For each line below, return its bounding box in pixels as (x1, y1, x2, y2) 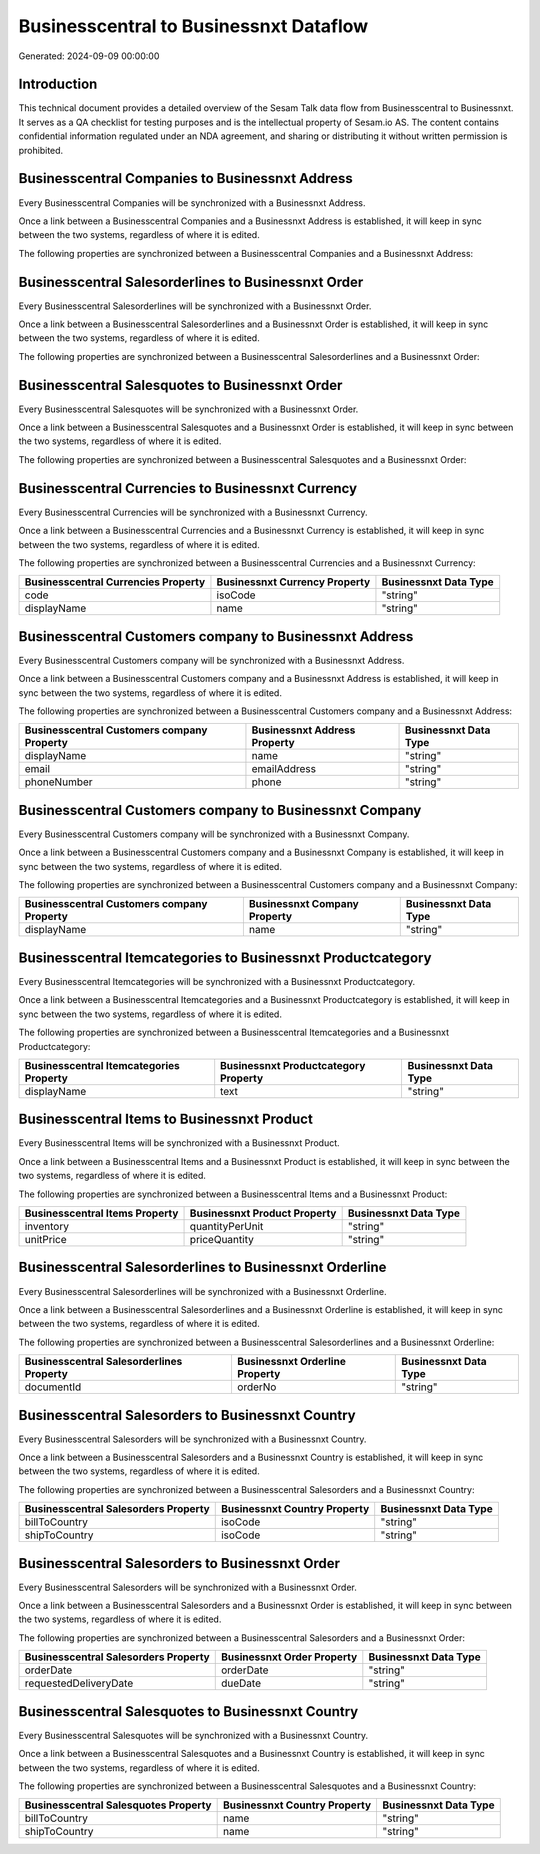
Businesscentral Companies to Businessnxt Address (18, 170, 354, 187)
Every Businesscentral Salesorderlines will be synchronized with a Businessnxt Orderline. (18, 1285, 387, 1297)
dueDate (220, 1676, 262, 1690)
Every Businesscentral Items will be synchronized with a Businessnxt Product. (18, 1137, 340, 1149)
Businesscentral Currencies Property (24, 575, 206, 589)
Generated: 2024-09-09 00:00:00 (18, 50, 160, 62)
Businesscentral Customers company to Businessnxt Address (18, 628, 414, 645)
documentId (24, 1380, 82, 1394)
